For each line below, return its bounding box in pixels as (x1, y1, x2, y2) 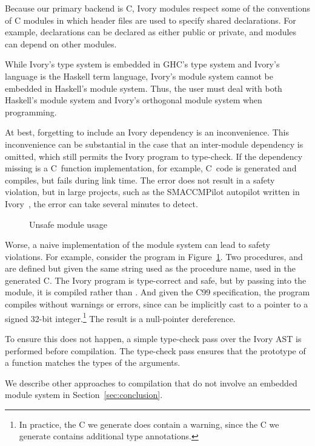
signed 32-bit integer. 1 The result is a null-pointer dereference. (5, 310, 236, 324)
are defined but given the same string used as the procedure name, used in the (5, 262, 296, 275)
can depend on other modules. (5, 37, 117, 50)
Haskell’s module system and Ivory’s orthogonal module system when (5, 94, 262, 106)
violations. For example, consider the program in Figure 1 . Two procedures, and (5, 250, 303, 262)
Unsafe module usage (29, 218, 107, 230)
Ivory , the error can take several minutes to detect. (5, 197, 198, 210)
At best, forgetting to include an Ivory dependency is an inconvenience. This (5, 126, 289, 139)
